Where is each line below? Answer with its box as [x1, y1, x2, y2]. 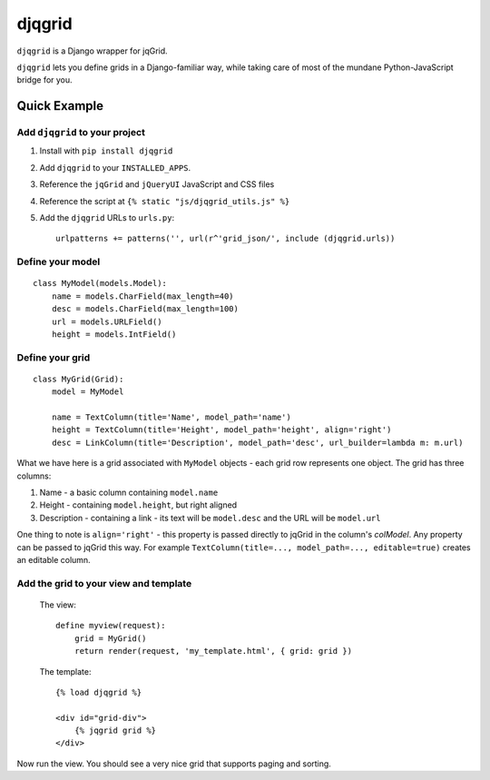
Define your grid [16, 351, 91, 363]
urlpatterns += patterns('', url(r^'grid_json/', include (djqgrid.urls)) [55, 233, 396, 244]
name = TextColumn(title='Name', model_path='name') [51, 412, 292, 422]
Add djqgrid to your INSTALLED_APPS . [39, 162, 191, 173]
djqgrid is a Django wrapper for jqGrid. [16, 45, 168, 56]
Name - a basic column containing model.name [39, 487, 219, 499]
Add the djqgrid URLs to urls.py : [39, 212, 175, 223]
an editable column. [16, 554, 91, 565]
